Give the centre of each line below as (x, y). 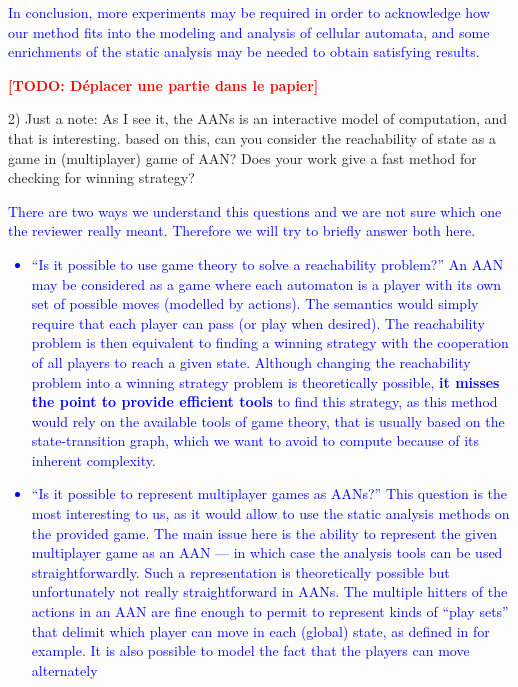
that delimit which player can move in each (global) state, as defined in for (260, 630)
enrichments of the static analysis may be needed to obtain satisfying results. (244, 51)
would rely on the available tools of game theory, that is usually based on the (268, 420)
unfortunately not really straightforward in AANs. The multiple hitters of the (269, 591)
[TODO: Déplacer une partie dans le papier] (163, 84)
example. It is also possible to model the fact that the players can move (250, 650)
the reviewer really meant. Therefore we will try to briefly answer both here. (242, 230)
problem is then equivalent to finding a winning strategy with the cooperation (270, 342)
